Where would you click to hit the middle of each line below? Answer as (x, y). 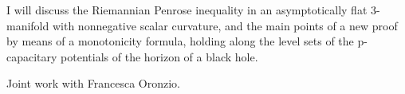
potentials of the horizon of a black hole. (159, 56)
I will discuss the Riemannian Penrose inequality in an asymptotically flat (187, 10)
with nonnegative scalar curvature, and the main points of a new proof (225, 25)
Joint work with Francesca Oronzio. (93, 83)
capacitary (32, 56)
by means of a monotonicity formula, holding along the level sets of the (180, 41)
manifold (28, 25)
